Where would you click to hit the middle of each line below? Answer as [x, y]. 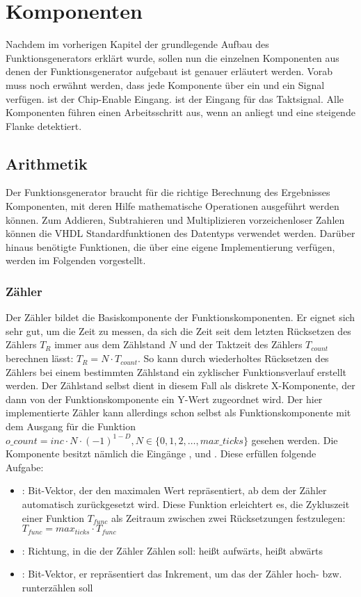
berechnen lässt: [40, 358]
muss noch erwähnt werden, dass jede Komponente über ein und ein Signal [165, 84]
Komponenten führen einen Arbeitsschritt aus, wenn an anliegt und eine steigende [180, 112]
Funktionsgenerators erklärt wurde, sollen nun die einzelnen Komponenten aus [173, 57]
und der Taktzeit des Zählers [241, 344]
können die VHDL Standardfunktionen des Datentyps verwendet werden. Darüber [180, 233]
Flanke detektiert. [44, 125]
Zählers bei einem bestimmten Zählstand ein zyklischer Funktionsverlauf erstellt [176, 371]
